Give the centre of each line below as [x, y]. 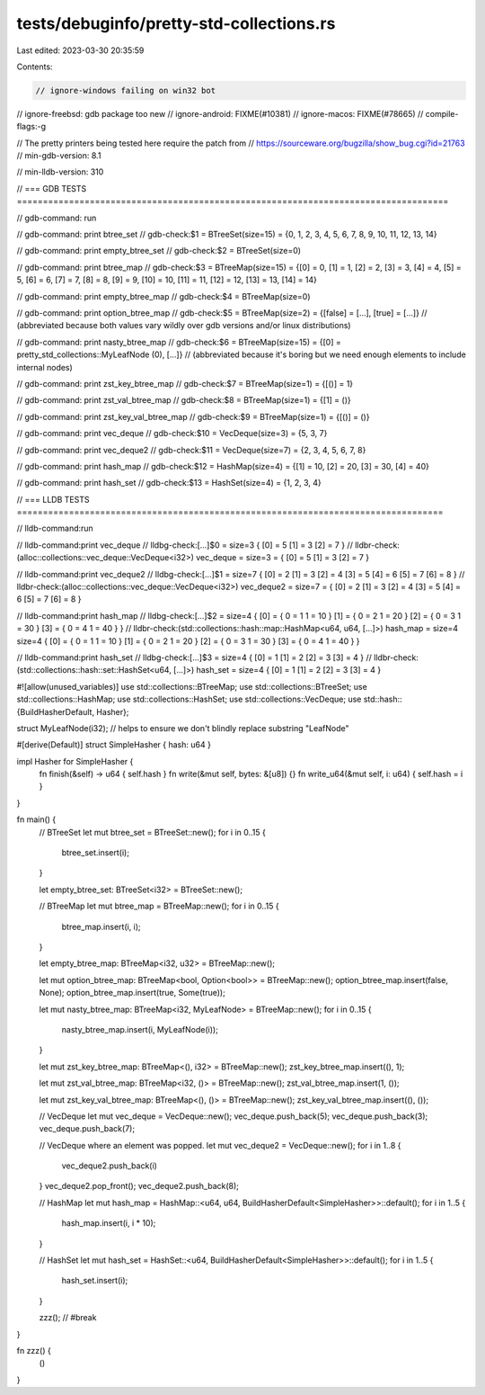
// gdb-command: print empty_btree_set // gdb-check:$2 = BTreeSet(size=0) [159, 251]
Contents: [35, 67]
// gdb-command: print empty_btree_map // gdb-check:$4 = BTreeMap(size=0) [163, 296]
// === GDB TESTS [52, 188]
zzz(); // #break [68, 1318]
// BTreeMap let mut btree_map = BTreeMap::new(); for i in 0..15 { [159, 906]
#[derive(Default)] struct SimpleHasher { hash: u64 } [114, 745]
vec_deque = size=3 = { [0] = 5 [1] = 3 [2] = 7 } [283, 558]
